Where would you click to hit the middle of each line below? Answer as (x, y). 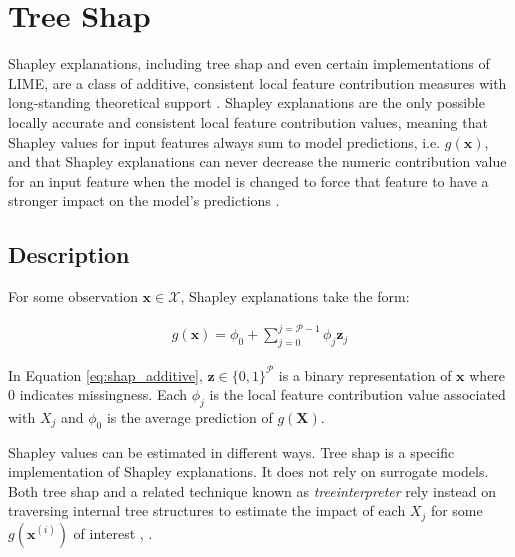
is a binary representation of (365, 374)
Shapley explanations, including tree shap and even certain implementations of (249, 63)
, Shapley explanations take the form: (295, 296)
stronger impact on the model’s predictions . (144, 200)
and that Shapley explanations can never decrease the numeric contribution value (257, 161)
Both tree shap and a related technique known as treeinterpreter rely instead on (252, 490)
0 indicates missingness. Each (98, 394)
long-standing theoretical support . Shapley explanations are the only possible (246, 102)
